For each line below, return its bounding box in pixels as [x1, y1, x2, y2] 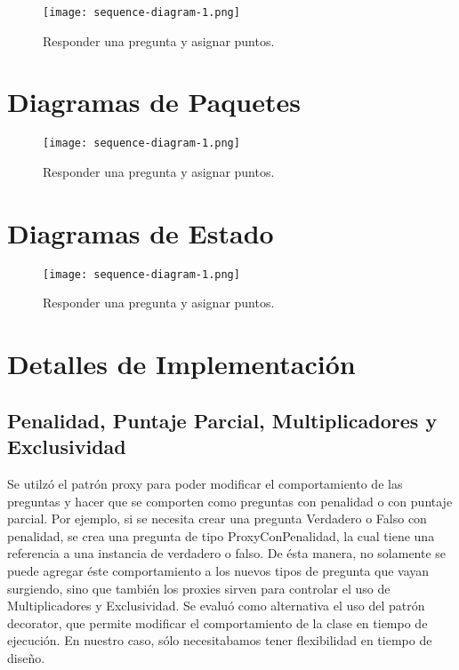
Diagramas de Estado [7, 214, 274, 251]
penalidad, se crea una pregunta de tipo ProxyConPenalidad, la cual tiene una [7, 526, 435, 545]
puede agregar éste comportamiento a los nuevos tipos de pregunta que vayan [7, 561, 430, 579]
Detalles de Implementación [7, 346, 356, 382]
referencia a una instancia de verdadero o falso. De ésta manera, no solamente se [7, 544, 447, 562]
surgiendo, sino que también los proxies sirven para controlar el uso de [7, 578, 391, 597]
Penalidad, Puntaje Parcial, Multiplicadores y [7, 406, 438, 434]
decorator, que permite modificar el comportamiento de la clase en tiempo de [7, 613, 428, 632]
